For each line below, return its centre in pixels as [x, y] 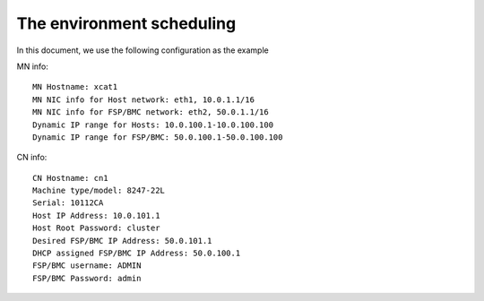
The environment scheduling [126, 23]
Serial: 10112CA [68, 203]
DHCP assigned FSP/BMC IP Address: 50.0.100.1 [137, 254]
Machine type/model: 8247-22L [99, 191]
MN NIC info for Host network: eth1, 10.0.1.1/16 [144, 99]
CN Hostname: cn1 [70, 178]
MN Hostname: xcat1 [75, 87]
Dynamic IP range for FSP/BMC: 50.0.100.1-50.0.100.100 [158, 137]
